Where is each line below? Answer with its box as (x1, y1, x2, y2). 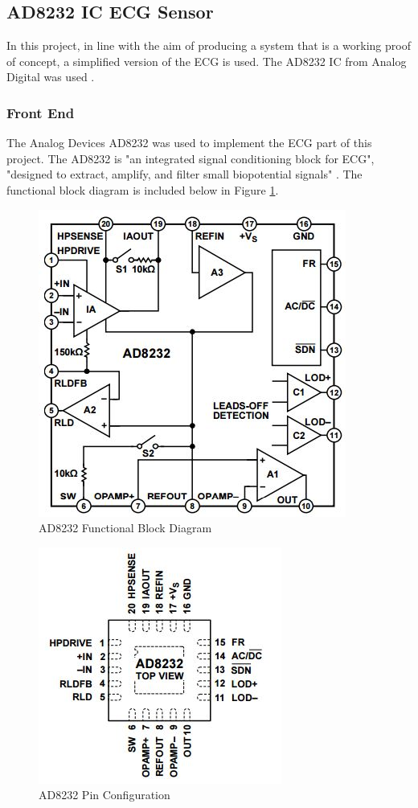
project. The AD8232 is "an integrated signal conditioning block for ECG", (6, 150, 375, 166)
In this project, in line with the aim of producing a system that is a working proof (6, 37, 411, 54)
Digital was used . (6, 68, 95, 85)
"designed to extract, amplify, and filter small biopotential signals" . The (6, 166, 363, 183)
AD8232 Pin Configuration (39, 786, 170, 803)
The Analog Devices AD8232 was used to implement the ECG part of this (6, 134, 372, 151)
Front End (6, 102, 75, 122)
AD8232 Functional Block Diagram (39, 519, 212, 536)
